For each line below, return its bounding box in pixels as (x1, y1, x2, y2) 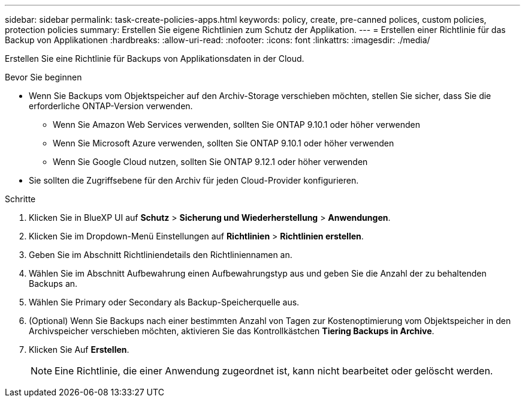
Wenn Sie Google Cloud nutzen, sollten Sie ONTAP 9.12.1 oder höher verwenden (53, 157, 368, 167)
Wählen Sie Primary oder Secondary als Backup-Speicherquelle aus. (29, 297, 300, 307)
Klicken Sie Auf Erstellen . (29, 344, 129, 355)
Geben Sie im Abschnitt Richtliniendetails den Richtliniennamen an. (29, 250, 292, 260)
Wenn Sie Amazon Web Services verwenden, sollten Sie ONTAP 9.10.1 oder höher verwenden (53, 119, 420, 130)
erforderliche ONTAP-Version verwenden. (29, 101, 193, 111)
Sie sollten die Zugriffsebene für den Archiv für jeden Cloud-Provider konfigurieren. (29, 175, 359, 185)
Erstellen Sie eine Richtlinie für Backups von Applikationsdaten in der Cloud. (5, 53, 304, 64)
